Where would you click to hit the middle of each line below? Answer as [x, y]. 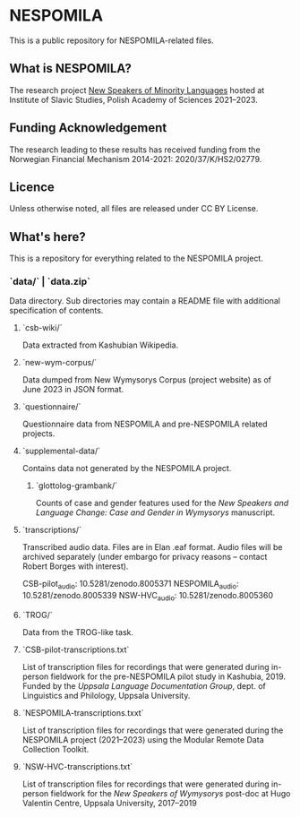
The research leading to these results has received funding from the [135, 150]
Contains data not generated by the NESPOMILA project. [127, 469]
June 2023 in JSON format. [73, 390]
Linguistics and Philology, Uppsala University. [106, 696]
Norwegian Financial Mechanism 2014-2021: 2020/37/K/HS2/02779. [136, 159]
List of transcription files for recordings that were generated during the [153, 730]
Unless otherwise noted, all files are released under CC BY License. [134, 209]
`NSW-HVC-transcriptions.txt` [77, 767]
